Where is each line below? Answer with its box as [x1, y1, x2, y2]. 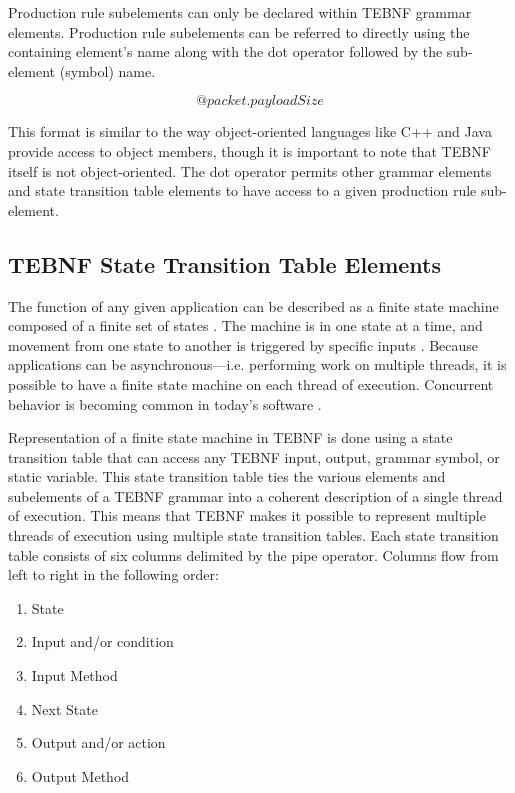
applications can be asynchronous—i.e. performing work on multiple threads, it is [8, 354, 507, 375]
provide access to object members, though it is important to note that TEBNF [8, 140, 491, 161]
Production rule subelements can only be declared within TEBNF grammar [8, 2, 472, 22]
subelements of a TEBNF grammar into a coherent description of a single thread [8, 485, 503, 506]
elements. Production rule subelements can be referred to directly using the [8, 21, 470, 42]
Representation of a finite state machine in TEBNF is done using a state [8, 427, 453, 448]
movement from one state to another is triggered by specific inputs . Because [8, 334, 479, 355]
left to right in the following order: [8, 564, 219, 585]
